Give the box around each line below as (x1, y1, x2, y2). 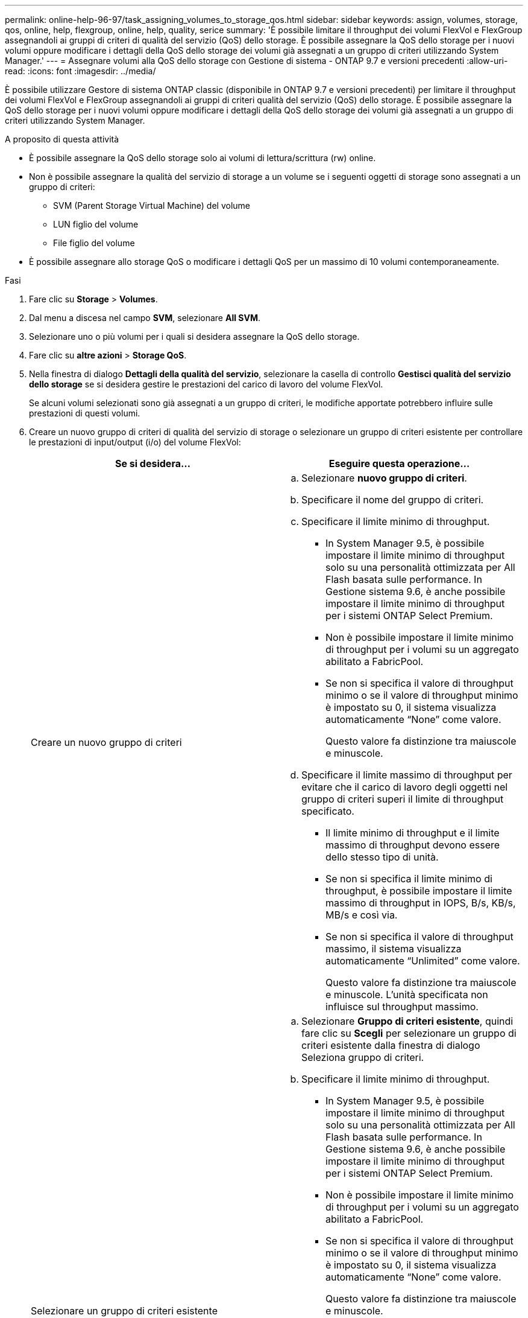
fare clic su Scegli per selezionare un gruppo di (301, 1027, 517, 1039)
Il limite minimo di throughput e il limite (325, 827, 500, 839)
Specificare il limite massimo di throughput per (301, 769, 512, 781)
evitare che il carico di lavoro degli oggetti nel (301, 781, 508, 793)
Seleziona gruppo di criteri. (301, 1051, 424, 1063)
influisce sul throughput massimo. (325, 1001, 479, 1013)
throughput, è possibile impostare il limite (325, 885, 512, 897)
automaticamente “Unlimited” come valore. (325, 955, 520, 967)
